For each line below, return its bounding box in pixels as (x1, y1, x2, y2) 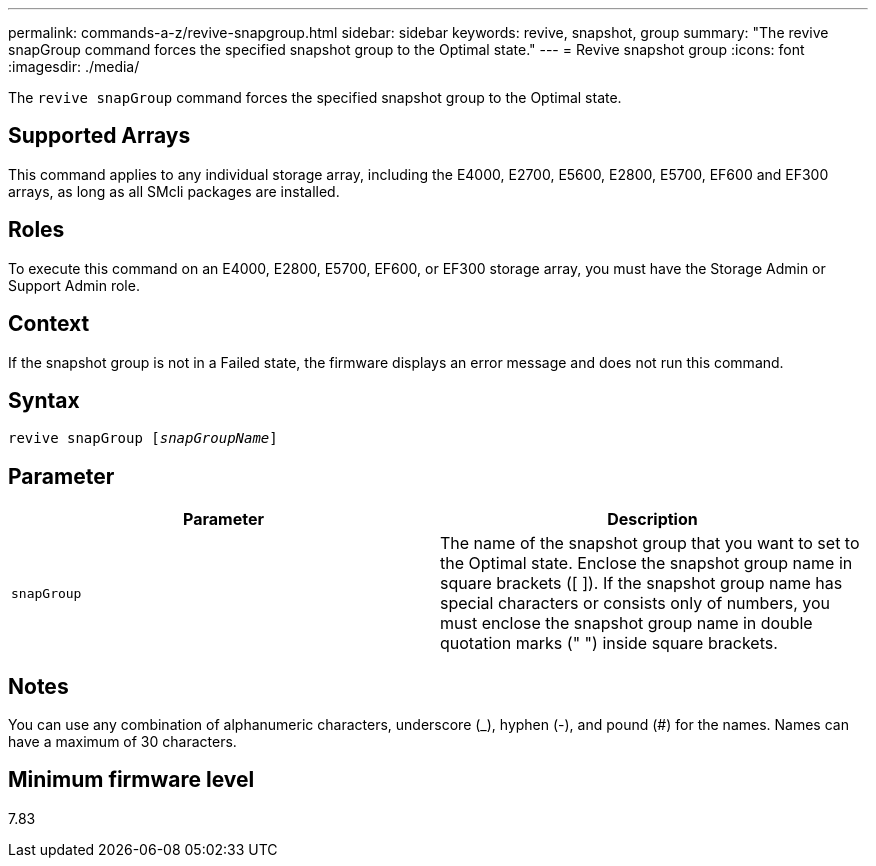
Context (8, 311, 90, 337)
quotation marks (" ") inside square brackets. (440, 633, 778, 654)
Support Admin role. (8, 276, 140, 294)
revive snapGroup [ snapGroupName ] (8, 430, 278, 447)
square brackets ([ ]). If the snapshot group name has (440, 573, 843, 594)
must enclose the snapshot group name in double (440, 613, 813, 634)
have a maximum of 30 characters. (8, 733, 237, 751)
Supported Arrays (8, 123, 191, 149)
